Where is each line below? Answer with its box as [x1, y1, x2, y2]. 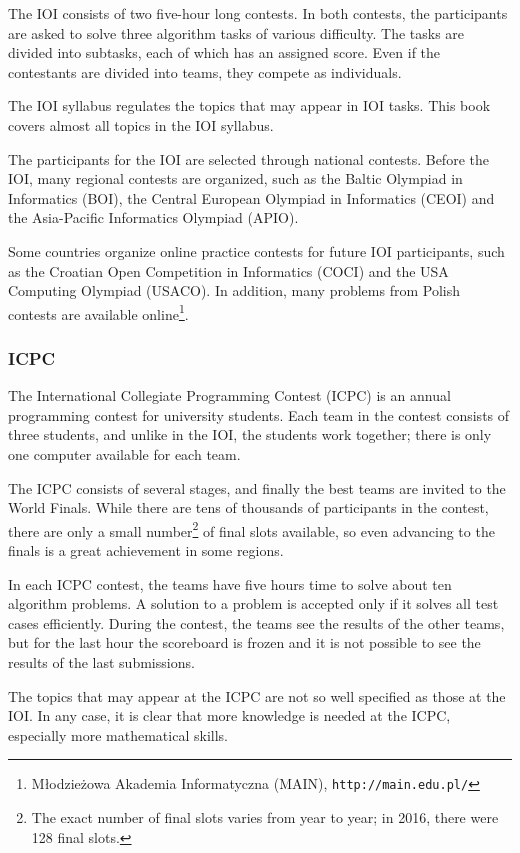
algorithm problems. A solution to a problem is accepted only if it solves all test [8, 593, 499, 614]
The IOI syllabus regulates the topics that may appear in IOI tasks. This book [8, 95, 491, 116]
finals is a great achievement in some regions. [8, 540, 284, 560]
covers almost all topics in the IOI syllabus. [8, 114, 274, 135]
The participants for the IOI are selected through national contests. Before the [8, 148, 489, 169]
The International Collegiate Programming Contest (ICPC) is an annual [8, 385, 451, 406]
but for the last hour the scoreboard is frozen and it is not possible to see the [8, 632, 481, 653]
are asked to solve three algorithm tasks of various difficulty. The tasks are [8, 22, 465, 43]
